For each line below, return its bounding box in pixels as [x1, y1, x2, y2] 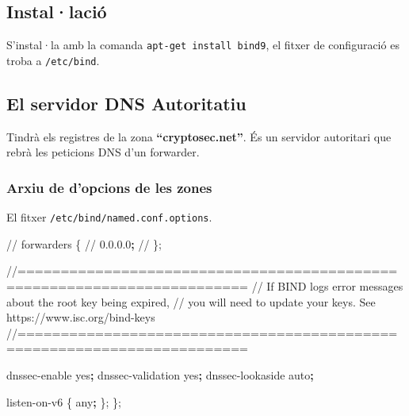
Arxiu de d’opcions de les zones [6, 177, 212, 197]
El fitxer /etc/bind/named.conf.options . [6, 209, 212, 225]
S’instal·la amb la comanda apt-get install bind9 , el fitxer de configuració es [6, 37, 399, 53]
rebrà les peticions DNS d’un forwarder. [6, 144, 200, 160]
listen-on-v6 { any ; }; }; [6, 393, 121, 410]
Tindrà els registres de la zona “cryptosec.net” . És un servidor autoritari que [6, 128, 392, 144]
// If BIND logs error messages [251, 277, 403, 294]
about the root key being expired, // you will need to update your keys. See [6, 293, 376, 310]
